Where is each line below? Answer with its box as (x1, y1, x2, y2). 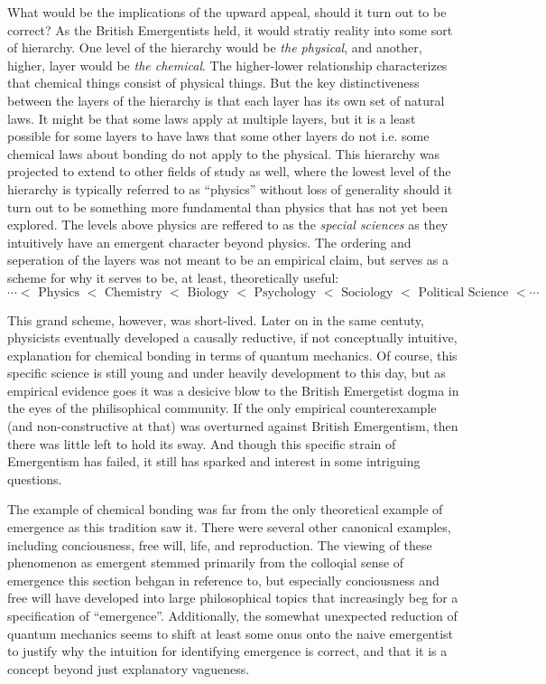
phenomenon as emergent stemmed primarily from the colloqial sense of (7, 553, 404, 572)
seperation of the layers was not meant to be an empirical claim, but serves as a (7, 250, 449, 269)
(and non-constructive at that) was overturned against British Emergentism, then (7, 417, 458, 436)
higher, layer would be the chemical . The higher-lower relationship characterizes (7, 55, 448, 74)
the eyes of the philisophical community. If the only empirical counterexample (7, 398, 437, 417)
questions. (7, 469, 62, 488)
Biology (187, 286, 229, 299)
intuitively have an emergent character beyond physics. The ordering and (7, 232, 412, 251)
